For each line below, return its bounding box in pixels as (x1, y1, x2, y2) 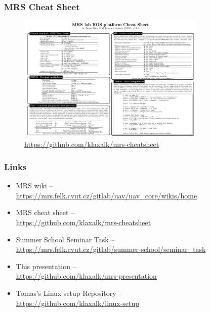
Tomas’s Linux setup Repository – (16, 287, 122, 298)
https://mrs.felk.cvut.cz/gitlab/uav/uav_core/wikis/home (16, 190, 197, 200)
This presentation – (16, 261, 76, 271)
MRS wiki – (16, 180, 53, 191)
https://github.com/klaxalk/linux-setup (16, 297, 140, 308)
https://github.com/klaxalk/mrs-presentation (16, 271, 157, 281)
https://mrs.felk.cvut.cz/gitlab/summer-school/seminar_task (16, 244, 206, 254)
